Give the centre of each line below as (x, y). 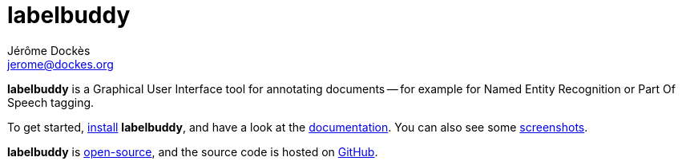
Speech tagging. (51, 102)
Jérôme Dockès (49, 50)
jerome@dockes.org (61, 64)
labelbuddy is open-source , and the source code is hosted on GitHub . (193, 151)
